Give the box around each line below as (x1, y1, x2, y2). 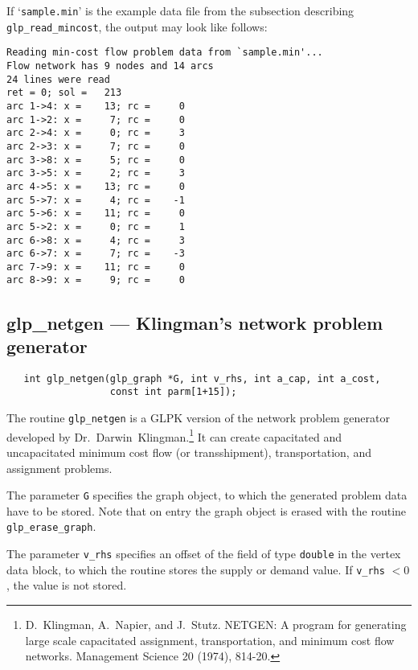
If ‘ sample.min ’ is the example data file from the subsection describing (6, 2, 354, 18)
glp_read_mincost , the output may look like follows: (6, 18, 268, 35)
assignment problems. (6, 459, 113, 476)
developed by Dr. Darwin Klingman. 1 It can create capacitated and (6, 425, 342, 445)
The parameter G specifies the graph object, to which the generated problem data (6, 487, 408, 504)
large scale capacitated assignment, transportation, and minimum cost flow (25, 631, 395, 648)
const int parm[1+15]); (109, 386, 237, 398)
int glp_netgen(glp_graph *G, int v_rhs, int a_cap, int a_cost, (23, 372, 381, 384)
